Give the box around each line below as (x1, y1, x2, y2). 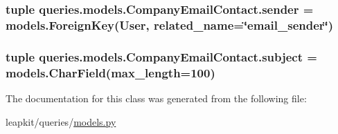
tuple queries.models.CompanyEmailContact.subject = (6, 48, 317, 65)
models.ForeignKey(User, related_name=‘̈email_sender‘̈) (6, 16, 334, 33)
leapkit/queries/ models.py (6, 114, 116, 128)
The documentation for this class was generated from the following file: (6, 90, 307, 105)
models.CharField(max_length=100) (6, 64, 215, 81)
